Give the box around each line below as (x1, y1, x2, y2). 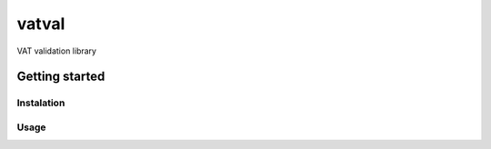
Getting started (16, 69, 105, 84)
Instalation (16, 96, 65, 109)
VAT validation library (16, 45, 97, 56)
